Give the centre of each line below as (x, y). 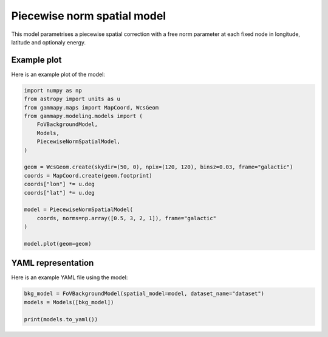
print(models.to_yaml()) (61, 319)
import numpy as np (53, 90)
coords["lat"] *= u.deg (60, 193)
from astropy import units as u (72, 99)
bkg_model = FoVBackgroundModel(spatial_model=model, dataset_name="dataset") (144, 294)
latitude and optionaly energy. (49, 42)
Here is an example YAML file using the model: (70, 277)
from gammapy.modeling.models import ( (83, 116)
